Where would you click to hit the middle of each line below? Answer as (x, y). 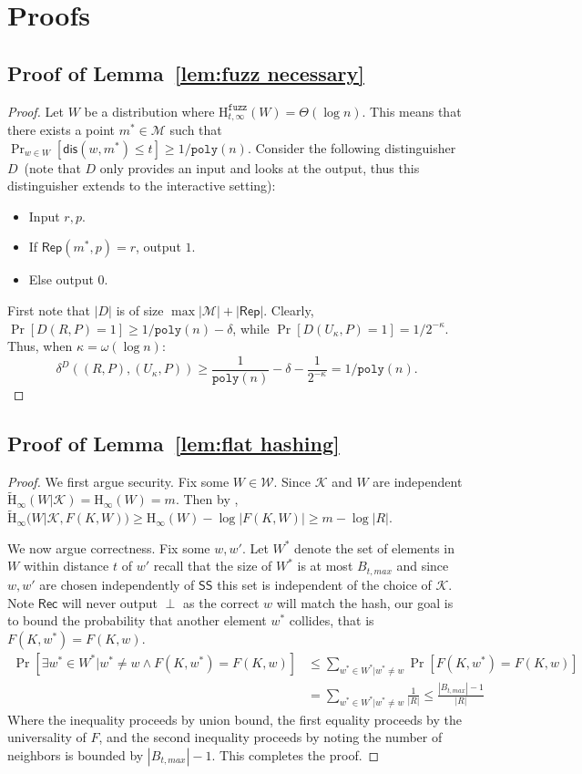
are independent (418, 481)
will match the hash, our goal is (365, 602)
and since (423, 566)
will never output (110, 602)
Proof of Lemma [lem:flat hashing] (174, 443)
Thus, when (40, 346)
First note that (49, 310)
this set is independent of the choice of (324, 584)
